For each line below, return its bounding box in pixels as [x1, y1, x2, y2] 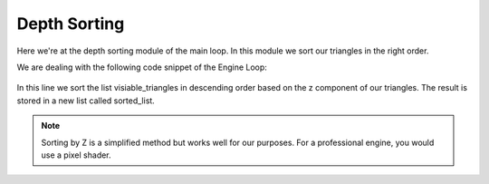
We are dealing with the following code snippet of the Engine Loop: [16, 62, 267, 73]
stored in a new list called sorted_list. [16, 95, 156, 106]
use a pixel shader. [41, 150, 112, 160]
